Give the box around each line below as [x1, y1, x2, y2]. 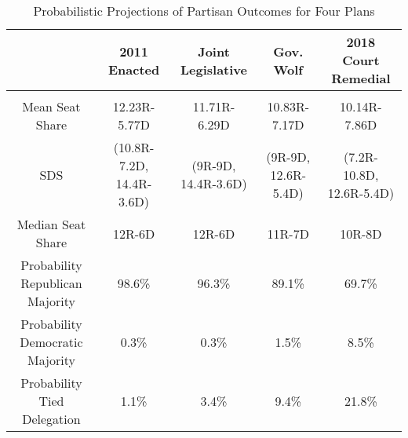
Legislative [180, 60, 247, 78]
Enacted [107, 60, 160, 78]
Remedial [331, 69, 391, 87]
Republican [20, 274, 82, 292]
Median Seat [16, 215, 86, 233]
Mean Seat [22, 97, 81, 115]
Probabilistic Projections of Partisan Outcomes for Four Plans [33, 2, 375, 20]
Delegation [22, 410, 81, 428]
